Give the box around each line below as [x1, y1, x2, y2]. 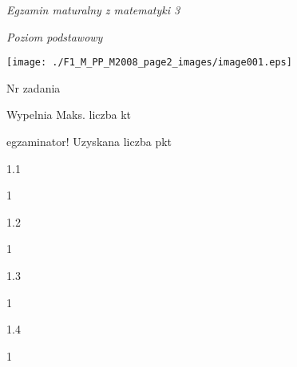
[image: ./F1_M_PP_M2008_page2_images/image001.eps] [6, 57, 292, 69]
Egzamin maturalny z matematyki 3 [6, 2, 180, 18]
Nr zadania [6, 79, 61, 96]
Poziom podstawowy [6, 28, 103, 45]
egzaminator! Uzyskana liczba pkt [6, 133, 172, 150]
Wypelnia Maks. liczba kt [6, 106, 132, 123]
